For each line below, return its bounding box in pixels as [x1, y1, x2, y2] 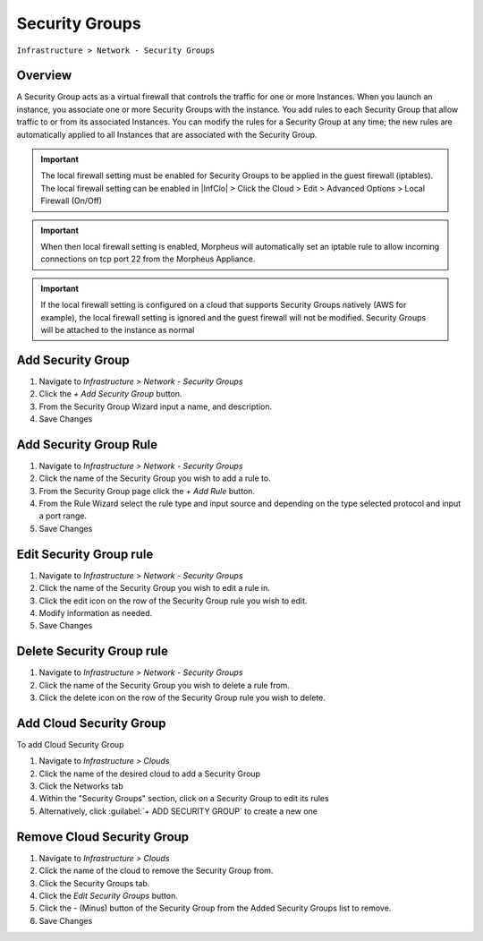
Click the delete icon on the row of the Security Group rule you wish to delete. [38, 692, 326, 703]
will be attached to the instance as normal [40, 324, 195, 335]
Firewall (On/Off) [40, 195, 103, 206]
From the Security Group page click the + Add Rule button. [38, 485, 255, 496]
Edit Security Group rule [16, 546, 154, 561]
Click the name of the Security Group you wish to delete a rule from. [38, 680, 291, 690]
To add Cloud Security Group [16, 739, 124, 749]
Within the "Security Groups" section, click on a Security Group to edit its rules [38, 793, 330, 804]
